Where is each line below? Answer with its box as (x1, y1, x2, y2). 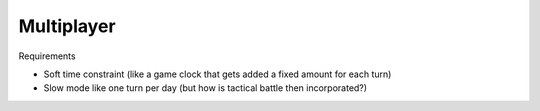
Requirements (18, 50, 76, 62)
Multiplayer (18, 15, 116, 37)
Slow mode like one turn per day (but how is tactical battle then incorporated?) (43, 82, 368, 94)
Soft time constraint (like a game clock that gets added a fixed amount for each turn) (43, 68, 392, 80)
